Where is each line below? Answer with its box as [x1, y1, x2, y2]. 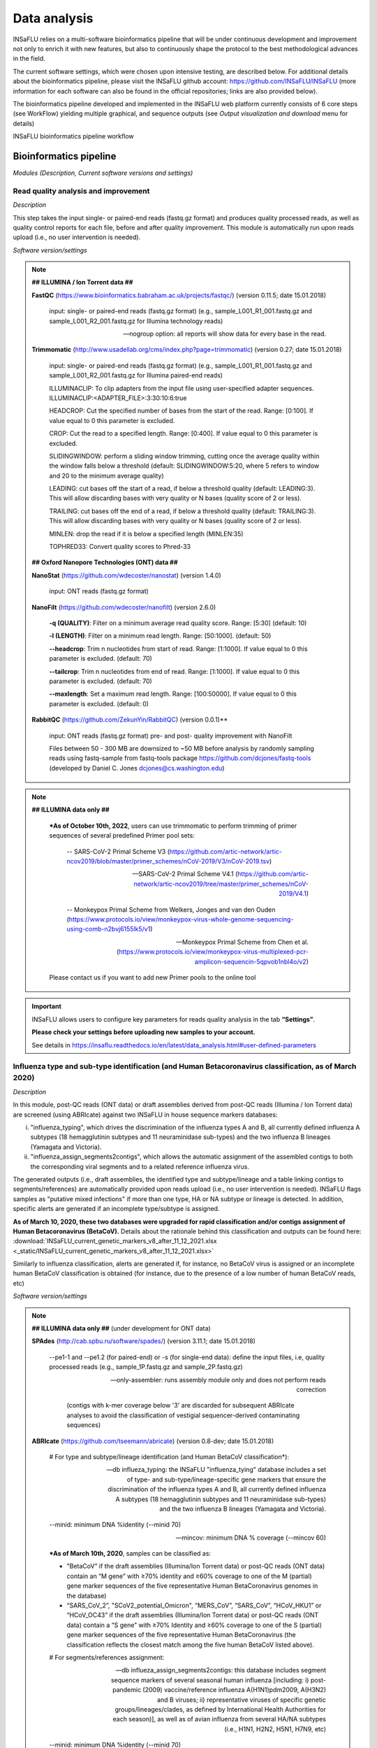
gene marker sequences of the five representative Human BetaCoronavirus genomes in [66, 1582, 318, 1590]
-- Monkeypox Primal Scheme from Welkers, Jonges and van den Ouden [66, 905, 276, 914]
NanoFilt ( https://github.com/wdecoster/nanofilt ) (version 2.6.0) [31, 603, 216, 611]
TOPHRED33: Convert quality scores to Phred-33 [49, 543, 191, 551]
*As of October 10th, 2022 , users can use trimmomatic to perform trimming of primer [49, 822, 297, 830]
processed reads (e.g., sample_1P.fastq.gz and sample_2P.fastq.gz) [49, 1363, 244, 1371]
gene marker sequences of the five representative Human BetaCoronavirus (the [66, 1631, 296, 1639]
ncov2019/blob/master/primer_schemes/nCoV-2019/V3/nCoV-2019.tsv [66, 857, 270, 866]
